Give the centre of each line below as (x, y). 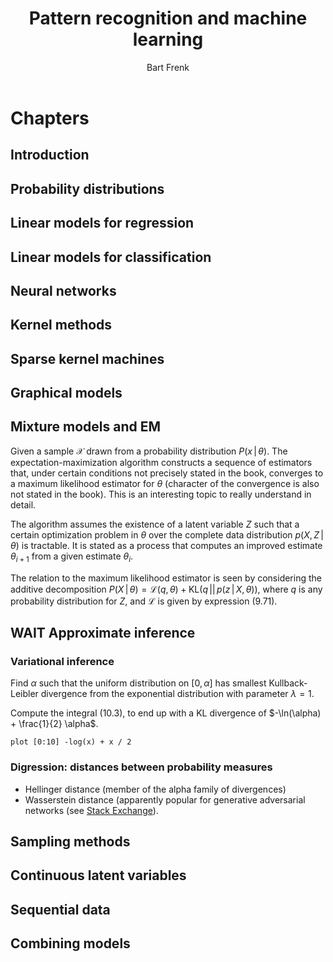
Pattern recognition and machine (168, 18)
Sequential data (60, 909)
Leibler (24, 694)
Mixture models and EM (86, 427)
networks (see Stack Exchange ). (91, 810)
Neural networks (63, 290)
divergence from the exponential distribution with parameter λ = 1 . (177, 694)
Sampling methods (70, 842)
